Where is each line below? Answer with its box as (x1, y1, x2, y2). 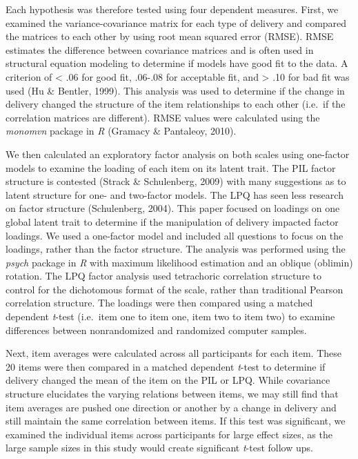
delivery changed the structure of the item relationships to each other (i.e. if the (6, 97, 346, 111)
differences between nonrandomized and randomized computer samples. (6, 322, 307, 337)
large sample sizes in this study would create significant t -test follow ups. (6, 440, 313, 455)
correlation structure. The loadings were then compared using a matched (6, 295, 313, 310)
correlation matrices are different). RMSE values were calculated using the (6, 110, 320, 124)
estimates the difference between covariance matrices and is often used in (6, 42, 314, 57)
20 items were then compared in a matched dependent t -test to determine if (6, 359, 326, 373)
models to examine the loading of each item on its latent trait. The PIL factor (6, 160, 336, 175)
